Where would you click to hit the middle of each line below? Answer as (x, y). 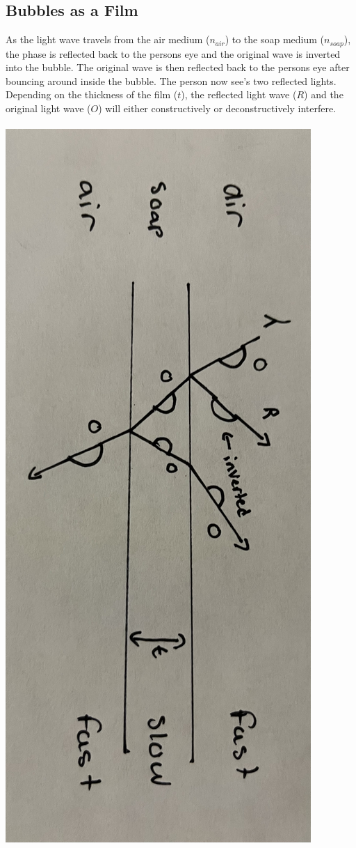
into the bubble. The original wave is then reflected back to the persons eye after (178, 67)
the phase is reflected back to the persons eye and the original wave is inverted (173, 53)
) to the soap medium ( (275, 39)
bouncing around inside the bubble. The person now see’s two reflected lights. (171, 80)
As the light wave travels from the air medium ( (108, 39)
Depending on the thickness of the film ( (92, 94)
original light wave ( (48, 108)
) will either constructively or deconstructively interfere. (217, 108)
